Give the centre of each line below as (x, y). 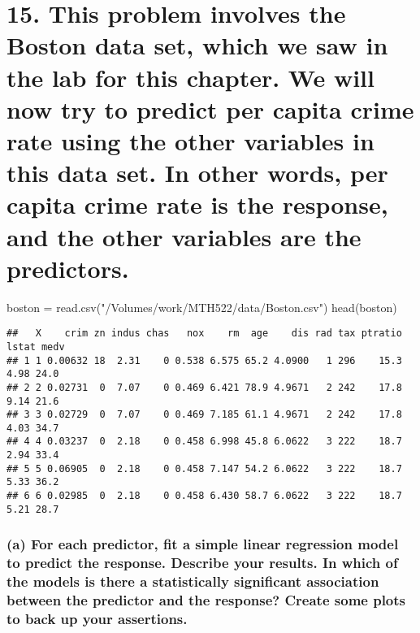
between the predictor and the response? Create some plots (206, 600)
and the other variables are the (184, 236)
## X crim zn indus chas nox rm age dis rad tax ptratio (204, 334)
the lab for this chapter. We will (191, 77)
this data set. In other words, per (197, 173)
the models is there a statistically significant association (193, 581)
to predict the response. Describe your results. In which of (202, 563)
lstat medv (36, 347)
